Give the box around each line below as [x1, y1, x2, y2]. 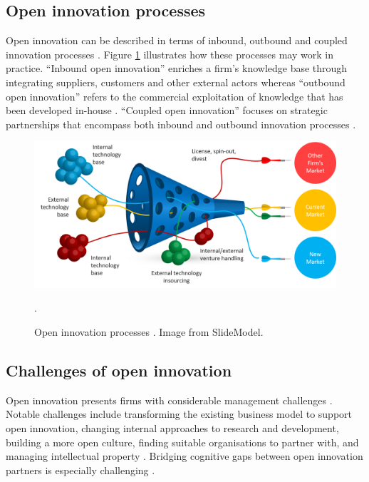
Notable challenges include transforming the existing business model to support [6, 406, 353, 421]
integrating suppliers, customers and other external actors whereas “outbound [6, 74, 345, 89]
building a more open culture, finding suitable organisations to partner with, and [6, 434, 359, 449]
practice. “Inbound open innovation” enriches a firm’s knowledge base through [6, 61, 348, 76]
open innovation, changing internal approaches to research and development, [6, 420, 339, 435]
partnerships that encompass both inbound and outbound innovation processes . [6, 116, 356, 131]
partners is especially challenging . [6, 462, 155, 477]
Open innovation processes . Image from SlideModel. [34, 324, 264, 339]
